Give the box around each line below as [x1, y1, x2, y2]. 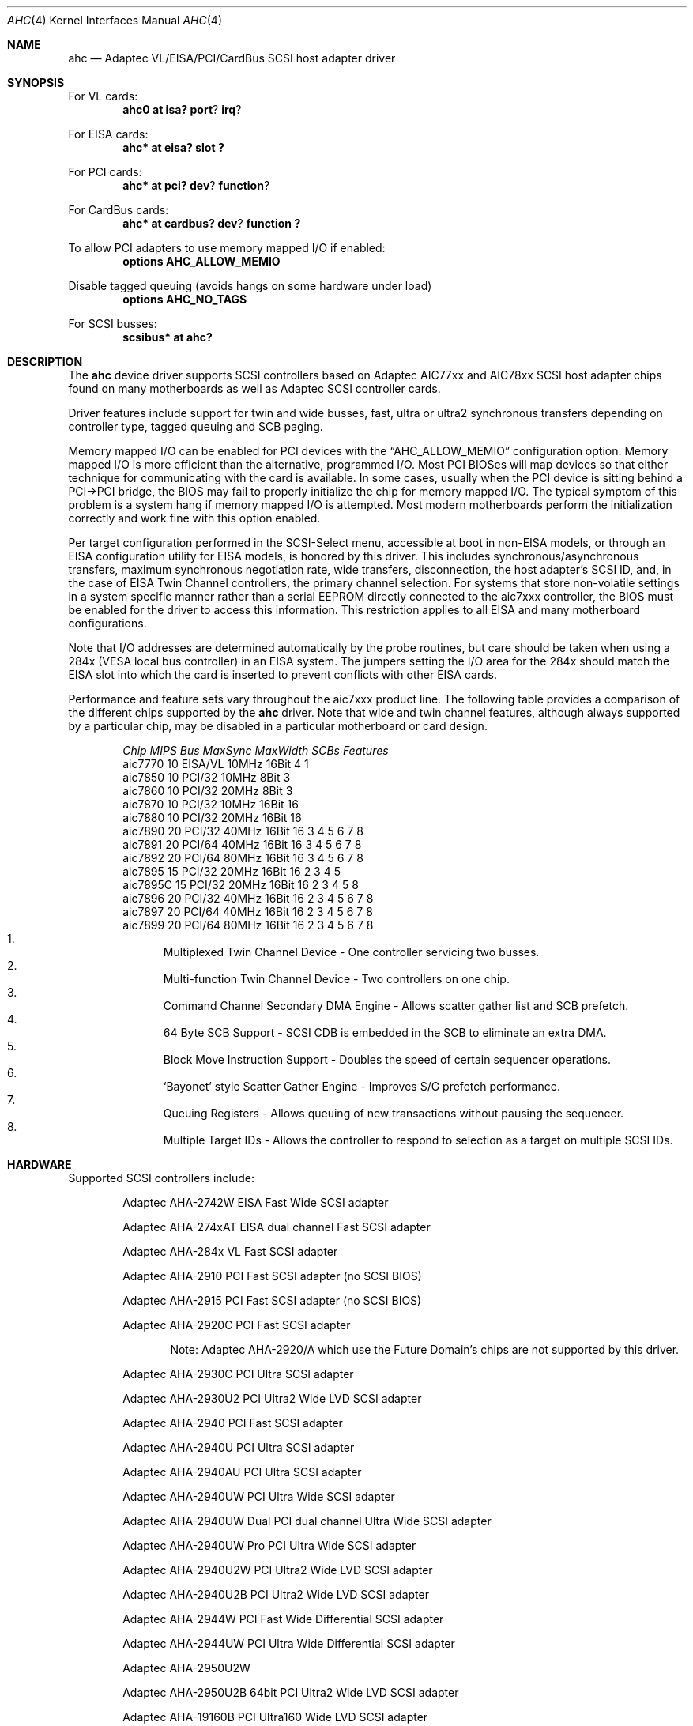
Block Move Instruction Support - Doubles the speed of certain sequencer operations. [163, 1053, 611, 1066]
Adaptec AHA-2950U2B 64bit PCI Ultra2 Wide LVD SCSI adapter [122, 1686, 459, 1699]
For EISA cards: [68, 127, 149, 141]
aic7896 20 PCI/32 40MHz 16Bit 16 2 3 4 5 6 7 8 [122, 891, 374, 905]
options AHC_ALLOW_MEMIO [122, 254, 281, 268]
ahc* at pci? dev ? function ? [122, 179, 270, 192]
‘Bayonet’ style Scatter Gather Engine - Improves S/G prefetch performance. [163, 1080, 560, 1093]
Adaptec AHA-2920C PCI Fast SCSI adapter [122, 1318, 351, 1332]
